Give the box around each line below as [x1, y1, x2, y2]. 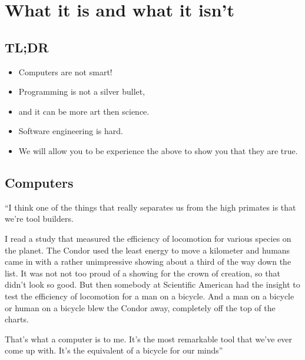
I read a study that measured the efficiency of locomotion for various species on [5, 232, 291, 244]
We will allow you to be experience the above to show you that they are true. [18, 144, 298, 156]
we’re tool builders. [5, 212, 74, 225]
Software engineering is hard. [18, 125, 123, 137]
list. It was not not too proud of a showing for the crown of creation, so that [5, 266, 280, 279]
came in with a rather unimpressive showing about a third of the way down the [5, 255, 291, 268]
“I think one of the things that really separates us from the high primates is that [5, 201, 296, 213]
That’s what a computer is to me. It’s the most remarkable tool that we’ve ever [5, 332, 293, 345]
